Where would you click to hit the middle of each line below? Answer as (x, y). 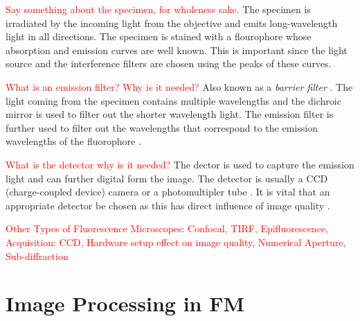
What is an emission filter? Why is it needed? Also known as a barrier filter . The (179, 86)
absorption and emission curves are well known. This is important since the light (177, 50)
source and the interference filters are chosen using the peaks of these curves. (169, 63)
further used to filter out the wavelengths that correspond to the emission (162, 127)
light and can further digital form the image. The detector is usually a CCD (167, 178)
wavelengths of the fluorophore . (73, 141)
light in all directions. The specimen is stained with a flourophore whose (159, 36)
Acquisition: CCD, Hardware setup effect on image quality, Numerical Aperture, (176, 242)
